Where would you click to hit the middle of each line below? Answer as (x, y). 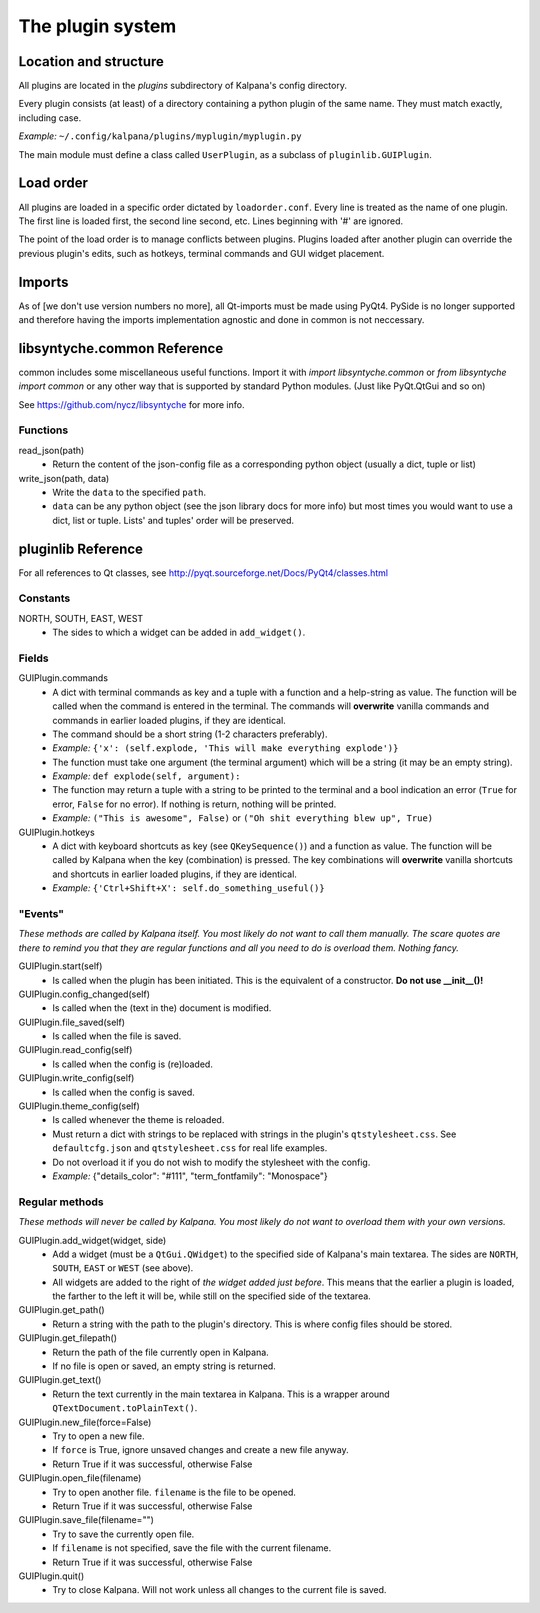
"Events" (41, 913)
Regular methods (61, 1202)
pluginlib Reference (81, 548)
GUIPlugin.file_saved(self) (71, 1022)
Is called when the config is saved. (123, 1092)
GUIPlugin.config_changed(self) (84, 994)
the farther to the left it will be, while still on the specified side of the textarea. (212, 1296)
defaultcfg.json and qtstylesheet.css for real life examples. (190, 1148)
